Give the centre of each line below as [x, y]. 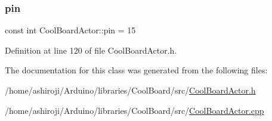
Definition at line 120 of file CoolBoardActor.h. [91, 50]
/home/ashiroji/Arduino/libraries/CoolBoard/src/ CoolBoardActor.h [130, 90]
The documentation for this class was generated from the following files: [136, 70]
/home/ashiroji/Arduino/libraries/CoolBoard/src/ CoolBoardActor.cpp [135, 110]
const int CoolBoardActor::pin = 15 [70, 30]
